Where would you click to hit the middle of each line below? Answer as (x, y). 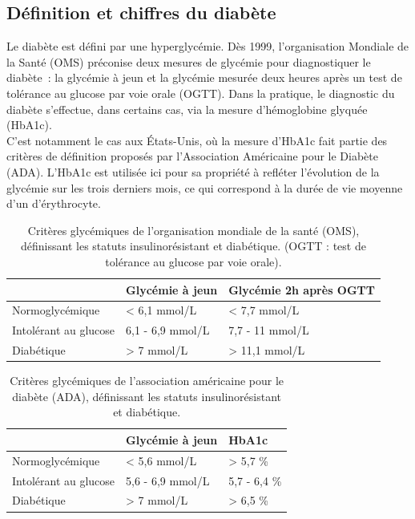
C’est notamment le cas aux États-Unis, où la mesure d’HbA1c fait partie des (197, 140)
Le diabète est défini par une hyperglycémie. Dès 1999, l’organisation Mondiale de (208, 46)
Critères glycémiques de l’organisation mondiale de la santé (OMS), (193, 230)
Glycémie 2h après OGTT (302, 289)
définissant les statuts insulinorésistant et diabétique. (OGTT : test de (193, 246)
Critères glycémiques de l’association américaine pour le (147, 381)
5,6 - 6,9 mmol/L (168, 480)
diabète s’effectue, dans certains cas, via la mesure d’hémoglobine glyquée (187, 109)
